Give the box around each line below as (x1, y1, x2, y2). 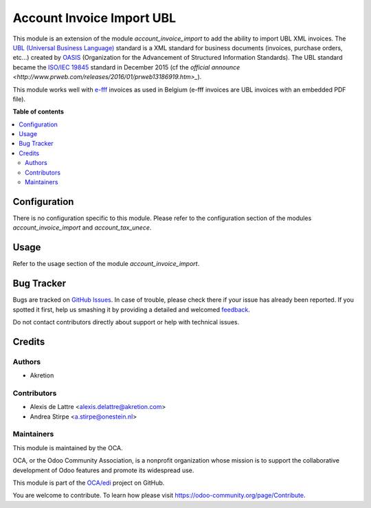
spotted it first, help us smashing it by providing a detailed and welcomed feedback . (12, 305, 251, 313)
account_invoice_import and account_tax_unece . (12, 223, 152, 232)
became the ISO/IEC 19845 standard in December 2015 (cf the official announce (12, 63, 240, 71)
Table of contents (12, 107, 65, 116)
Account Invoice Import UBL (12, 10, 177, 25)
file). (12, 95, 26, 103)
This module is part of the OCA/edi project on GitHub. (12, 478, 165, 487)
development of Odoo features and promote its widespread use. (12, 466, 194, 474)
